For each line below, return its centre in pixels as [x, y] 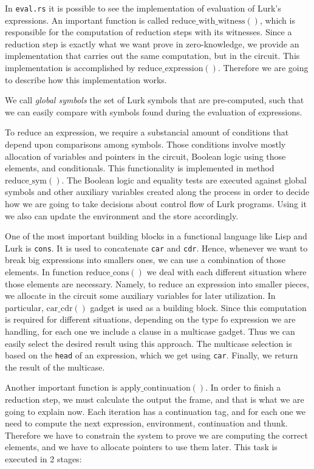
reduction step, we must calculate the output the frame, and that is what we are [155, 399]
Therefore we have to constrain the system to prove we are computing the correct [156, 435]
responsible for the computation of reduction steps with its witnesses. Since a [148, 32]
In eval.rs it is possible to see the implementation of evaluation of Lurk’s [143, 8]
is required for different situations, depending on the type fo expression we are [150, 319]
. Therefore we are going [263, 68]
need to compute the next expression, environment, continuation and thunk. [146, 423]
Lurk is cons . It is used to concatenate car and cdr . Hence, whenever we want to [156, 248]
